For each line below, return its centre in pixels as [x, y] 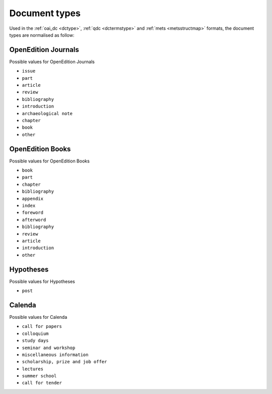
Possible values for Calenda [38, 317]
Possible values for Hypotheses [42, 281]
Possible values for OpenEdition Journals [52, 62]
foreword [33, 213]
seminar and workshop [49, 348]
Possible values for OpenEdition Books [50, 161]
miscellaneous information [55, 355]
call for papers [42, 326]
